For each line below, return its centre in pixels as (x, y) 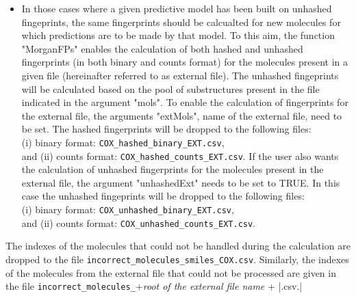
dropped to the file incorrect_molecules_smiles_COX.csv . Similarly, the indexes (177, 259)
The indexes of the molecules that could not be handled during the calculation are (178, 246)
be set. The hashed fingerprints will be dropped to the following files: (166, 129)
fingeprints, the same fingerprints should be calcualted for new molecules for (181, 22)
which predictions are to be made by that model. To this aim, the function (178, 35)
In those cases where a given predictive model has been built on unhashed (177, 8)
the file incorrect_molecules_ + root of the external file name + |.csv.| (154, 286)
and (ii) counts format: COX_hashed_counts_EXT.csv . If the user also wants (180, 155)
